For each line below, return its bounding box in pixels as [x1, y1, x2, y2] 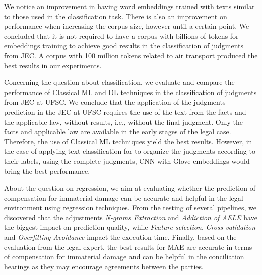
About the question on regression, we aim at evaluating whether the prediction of [4, 182, 255, 193]
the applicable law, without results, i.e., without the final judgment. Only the [4, 116, 243, 127]
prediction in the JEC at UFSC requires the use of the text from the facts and [4, 106, 246, 117]
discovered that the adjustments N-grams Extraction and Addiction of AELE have [4, 212, 257, 222]
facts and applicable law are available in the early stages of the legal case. [4, 126, 231, 137]
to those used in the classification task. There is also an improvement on [4, 11, 227, 21]
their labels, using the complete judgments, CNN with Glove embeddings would [4, 155, 250, 166]
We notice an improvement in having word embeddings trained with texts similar [4, 1, 255, 11]
